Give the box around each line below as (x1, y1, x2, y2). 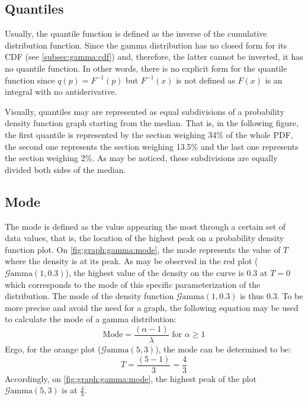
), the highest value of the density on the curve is (65, 266, 244, 278)
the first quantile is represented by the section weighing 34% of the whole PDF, (5, 128, 293, 140)
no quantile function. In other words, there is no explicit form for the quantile (5, 62, 287, 74)
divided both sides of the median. (5, 163, 126, 175)
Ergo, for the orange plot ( (5, 342, 101, 355)
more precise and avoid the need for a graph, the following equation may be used (5, 301, 299, 313)
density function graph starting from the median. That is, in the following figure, (5, 117, 299, 129)
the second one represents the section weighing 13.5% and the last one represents (5, 140, 299, 152)
